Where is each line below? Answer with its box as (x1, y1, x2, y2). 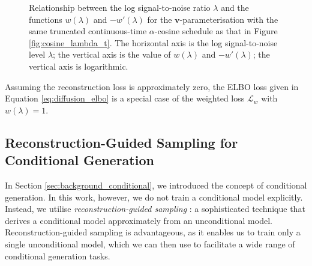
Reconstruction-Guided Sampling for (5, 133, 238, 151)
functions (29, 13, 62, 25)
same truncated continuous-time (29, 25, 147, 37)
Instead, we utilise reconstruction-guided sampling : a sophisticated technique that (5, 202, 305, 215)
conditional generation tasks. (5, 249, 110, 262)
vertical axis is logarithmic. (29, 59, 128, 72)
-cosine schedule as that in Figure (154, 25, 278, 37)
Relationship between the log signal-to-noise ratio (29, 1, 211, 13)
